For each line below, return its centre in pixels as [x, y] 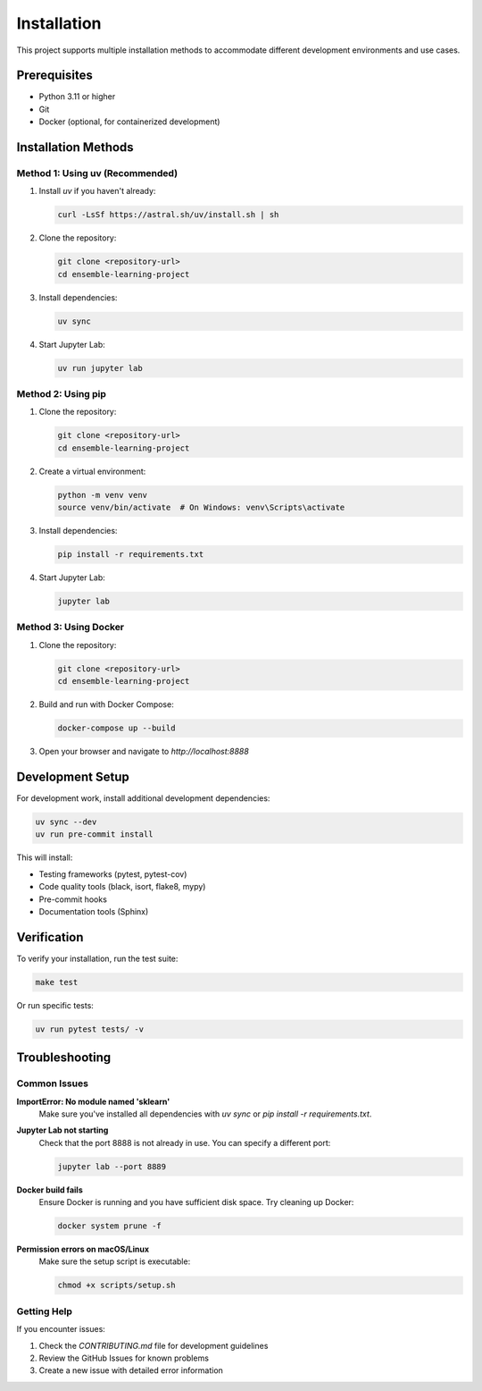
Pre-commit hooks [73, 899]
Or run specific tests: [55, 1005]
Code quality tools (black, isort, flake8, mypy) [122, 887]
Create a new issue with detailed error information [131, 1370]
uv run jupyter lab [100, 368]
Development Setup [73, 776]
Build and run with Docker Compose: [106, 704]
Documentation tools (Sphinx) [94, 911]
